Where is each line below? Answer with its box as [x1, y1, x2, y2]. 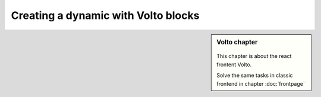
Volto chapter [216, 38, 258, 46]
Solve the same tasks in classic [216, 72, 294, 79]
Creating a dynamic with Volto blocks [11, 9, 200, 22]
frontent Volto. [216, 61, 252, 68]
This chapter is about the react [216, 53, 292, 60]
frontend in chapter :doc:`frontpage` [216, 80, 306, 87]
